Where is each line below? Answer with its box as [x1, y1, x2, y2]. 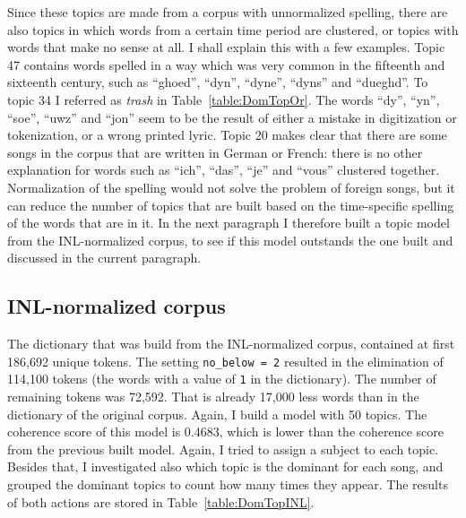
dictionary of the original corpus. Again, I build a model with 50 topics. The [7, 404, 427, 423]
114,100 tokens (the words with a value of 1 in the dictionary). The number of [7, 369, 436, 388]
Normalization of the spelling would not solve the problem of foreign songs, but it [7, 177, 455, 196]
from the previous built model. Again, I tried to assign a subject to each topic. [7, 439, 439, 458]
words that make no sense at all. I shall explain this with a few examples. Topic [7, 38, 445, 56]
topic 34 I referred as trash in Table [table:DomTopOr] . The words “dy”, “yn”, [7, 90, 440, 108]
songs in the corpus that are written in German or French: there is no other [7, 142, 423, 161]
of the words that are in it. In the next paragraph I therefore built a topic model [7, 213, 450, 232]
